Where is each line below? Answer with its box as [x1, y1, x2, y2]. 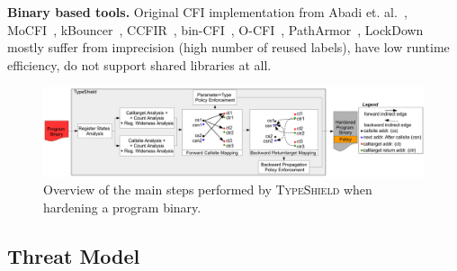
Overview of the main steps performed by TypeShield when [43, 180, 372, 199]
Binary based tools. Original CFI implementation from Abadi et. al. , [7, 3, 408, 21]
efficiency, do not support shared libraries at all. [7, 55, 272, 74]
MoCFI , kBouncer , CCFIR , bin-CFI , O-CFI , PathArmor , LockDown [7, 20, 424, 39]
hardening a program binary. [43, 197, 202, 216]
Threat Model [7, 241, 140, 269]
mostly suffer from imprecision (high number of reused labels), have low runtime [7, 38, 450, 57]
